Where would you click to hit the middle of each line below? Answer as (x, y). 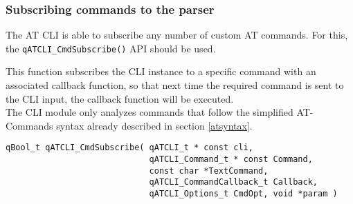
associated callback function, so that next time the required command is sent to (175, 85)
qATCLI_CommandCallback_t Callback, (234, 182)
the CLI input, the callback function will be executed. (120, 98)
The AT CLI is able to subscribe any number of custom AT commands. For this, (177, 35)
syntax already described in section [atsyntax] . (154, 125)
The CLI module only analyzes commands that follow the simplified (150, 112)
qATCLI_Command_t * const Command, (231, 160)
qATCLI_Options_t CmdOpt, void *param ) (243, 194)
